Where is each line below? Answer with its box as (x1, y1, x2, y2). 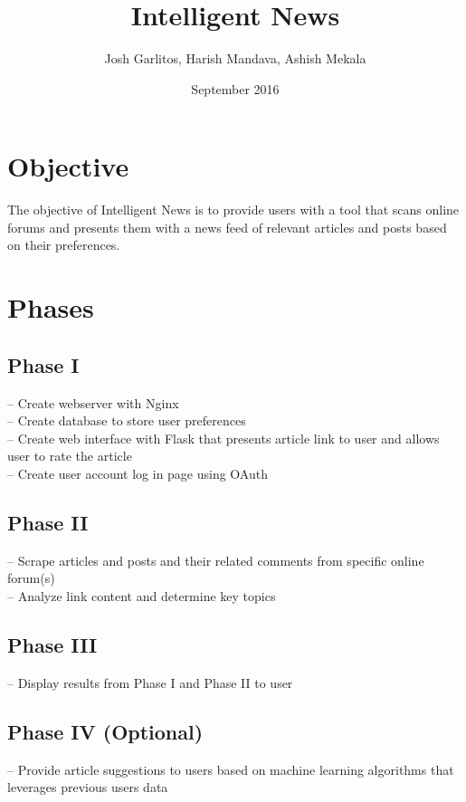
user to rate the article (7, 446, 132, 465)
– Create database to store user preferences (7, 411, 246, 430)
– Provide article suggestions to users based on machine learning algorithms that (7, 759, 454, 778)
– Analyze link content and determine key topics (7, 586, 276, 605)
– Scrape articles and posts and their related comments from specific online (7, 550, 424, 569)
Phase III (7, 630, 98, 658)
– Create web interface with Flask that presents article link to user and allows (7, 428, 440, 447)
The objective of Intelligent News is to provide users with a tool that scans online (7, 200, 460, 219)
